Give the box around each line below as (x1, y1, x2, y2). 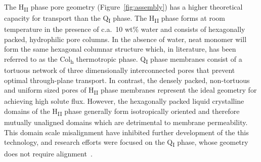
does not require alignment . (4, 148, 93, 158)
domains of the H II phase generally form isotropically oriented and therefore (4, 106, 240, 117)
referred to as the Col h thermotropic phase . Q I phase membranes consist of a (4, 54, 242, 65)
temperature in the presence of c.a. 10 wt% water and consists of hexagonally (4, 24, 245, 34)
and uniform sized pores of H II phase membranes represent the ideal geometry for (4, 85, 257, 97)
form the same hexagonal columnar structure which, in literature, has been (4, 44, 236, 54)
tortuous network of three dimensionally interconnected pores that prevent (4, 65, 235, 75)
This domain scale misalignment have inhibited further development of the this (4, 127, 249, 137)
